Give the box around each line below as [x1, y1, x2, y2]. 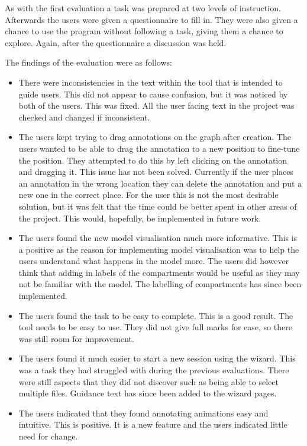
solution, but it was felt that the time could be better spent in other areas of [18, 200, 297, 212]
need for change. [18, 430, 78, 442]
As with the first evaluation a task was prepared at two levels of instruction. [5, 2, 281, 14]
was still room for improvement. [18, 332, 134, 344]
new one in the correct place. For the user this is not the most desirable [18, 188, 279, 201]
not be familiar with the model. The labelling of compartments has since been [18, 278, 302, 290]
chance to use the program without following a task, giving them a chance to [5, 25, 283, 37]
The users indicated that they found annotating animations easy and [18, 406, 269, 419]
